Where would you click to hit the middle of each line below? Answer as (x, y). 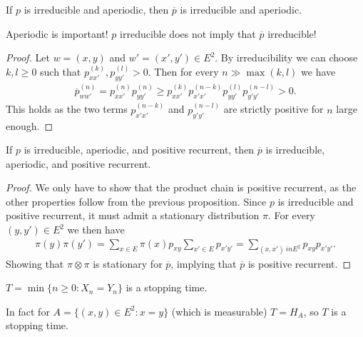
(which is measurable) (219, 311)
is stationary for (128, 263)
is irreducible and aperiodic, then (96, 9)
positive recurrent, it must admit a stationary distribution (133, 215)
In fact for (28, 311)
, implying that (204, 263)
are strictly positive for (273, 109)
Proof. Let (28, 57)
